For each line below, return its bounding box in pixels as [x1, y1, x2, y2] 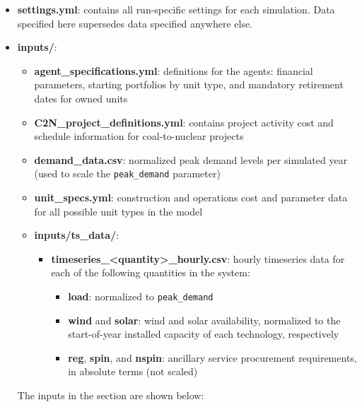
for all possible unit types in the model [34, 203, 203, 218]
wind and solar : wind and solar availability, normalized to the [68, 312, 341, 327]
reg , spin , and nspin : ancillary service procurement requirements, [68, 350, 357, 365]
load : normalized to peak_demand [68, 288, 214, 303]
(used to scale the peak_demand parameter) [34, 166, 221, 181]
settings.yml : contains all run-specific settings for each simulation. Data [17, 2, 335, 16]
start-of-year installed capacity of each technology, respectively [68, 326, 339, 341]
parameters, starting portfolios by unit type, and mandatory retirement [34, 77, 344, 92]
